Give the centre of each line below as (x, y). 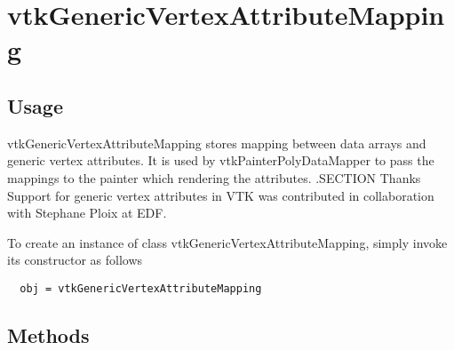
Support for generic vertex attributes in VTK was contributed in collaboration (221, 195)
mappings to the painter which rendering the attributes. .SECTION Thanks (214, 177)
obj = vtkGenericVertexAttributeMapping (141, 288)
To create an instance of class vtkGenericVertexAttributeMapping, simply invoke (227, 242)
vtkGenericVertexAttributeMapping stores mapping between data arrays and (217, 143)
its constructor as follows (75, 260)
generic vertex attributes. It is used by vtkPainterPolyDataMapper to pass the (221, 160)
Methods (48, 334)
